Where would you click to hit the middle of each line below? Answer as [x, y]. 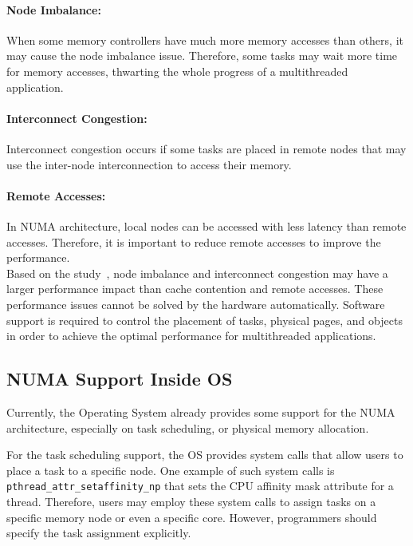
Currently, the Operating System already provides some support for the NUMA [201, 411]
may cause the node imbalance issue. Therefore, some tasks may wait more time [202, 55]
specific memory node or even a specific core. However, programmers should [192, 517]
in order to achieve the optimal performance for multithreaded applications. [191, 336]
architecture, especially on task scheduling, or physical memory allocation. [188, 427]
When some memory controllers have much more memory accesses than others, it [205, 40]
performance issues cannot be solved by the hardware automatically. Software [196, 304]
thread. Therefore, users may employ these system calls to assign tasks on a [191, 501]
